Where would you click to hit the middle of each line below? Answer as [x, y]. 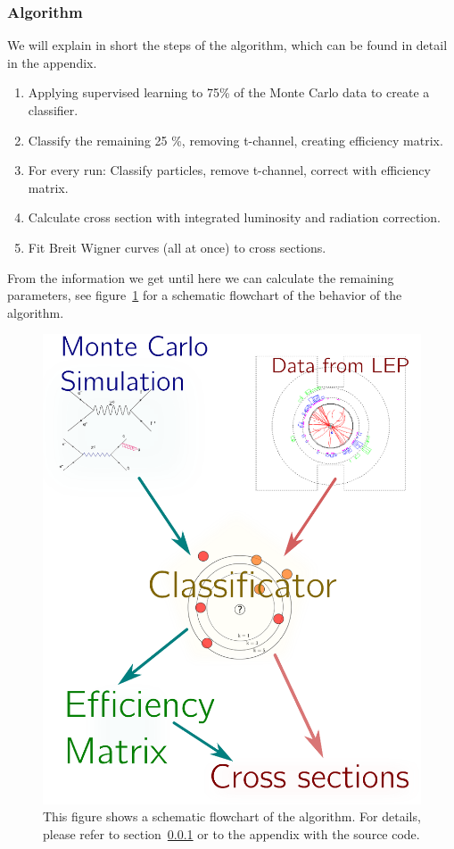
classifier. [53, 110]
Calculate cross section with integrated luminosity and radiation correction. [234, 217]
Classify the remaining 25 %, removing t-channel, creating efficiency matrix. [235, 140]
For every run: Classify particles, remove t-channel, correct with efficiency [229, 170]
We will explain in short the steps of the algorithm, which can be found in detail [227, 45]
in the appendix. [52, 62]
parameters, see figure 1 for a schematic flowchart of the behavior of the [205, 295]
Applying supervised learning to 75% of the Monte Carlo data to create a [229, 92]
